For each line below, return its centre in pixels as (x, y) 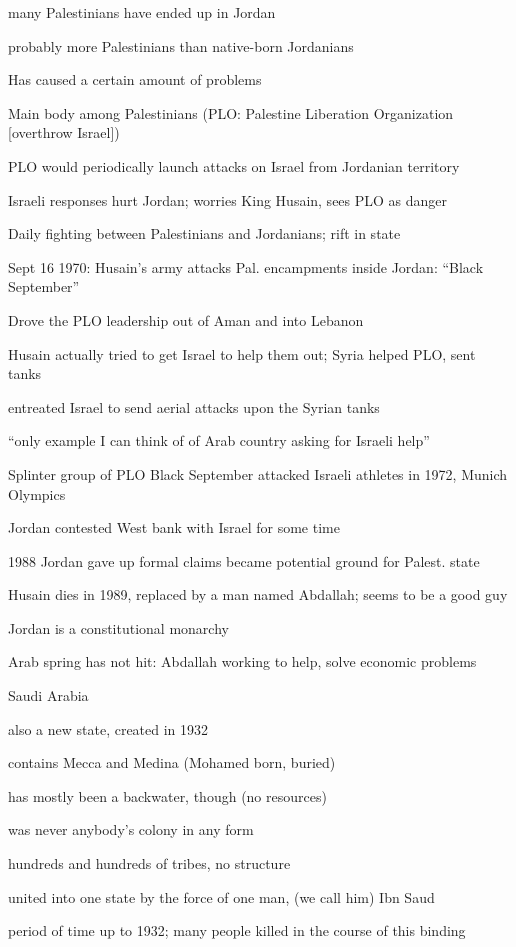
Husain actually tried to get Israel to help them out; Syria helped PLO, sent (242, 353)
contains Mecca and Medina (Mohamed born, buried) (172, 762)
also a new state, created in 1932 (108, 728)
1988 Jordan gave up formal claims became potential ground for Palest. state (244, 560)
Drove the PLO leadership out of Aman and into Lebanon (186, 319)
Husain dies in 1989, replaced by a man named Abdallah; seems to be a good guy (258, 594)
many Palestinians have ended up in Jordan (142, 12)
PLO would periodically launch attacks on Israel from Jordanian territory (234, 165)
